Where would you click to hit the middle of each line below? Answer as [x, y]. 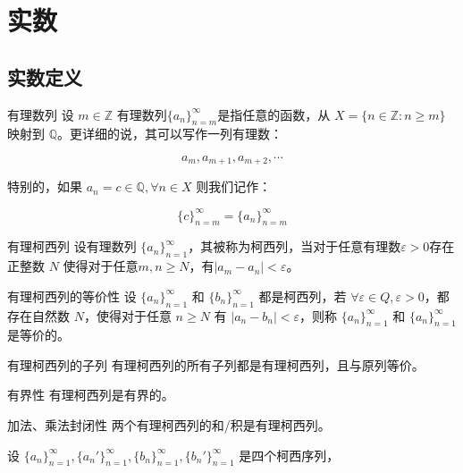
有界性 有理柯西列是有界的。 [91, 395]
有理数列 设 [41, 114]
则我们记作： [234, 186]
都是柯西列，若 [303, 296]
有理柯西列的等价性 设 [72, 296]
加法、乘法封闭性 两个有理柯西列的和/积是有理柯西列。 [169, 425]
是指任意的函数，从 [274, 114]
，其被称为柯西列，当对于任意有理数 [295, 246]
